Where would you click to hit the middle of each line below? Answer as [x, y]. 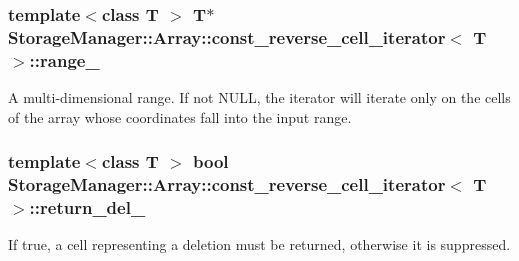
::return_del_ [87, 207]
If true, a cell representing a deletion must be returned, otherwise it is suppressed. [259, 244]
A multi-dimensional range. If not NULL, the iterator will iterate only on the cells [259, 97]
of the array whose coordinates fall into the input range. [180, 116]
